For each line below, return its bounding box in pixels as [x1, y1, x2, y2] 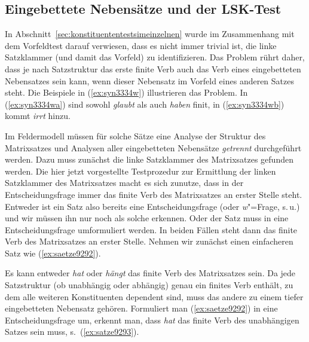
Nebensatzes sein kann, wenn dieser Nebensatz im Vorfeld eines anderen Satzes [5, 74, 294, 87]
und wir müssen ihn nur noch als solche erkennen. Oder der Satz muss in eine [5, 212, 289, 224]
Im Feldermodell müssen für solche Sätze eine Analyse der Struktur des [5, 129, 266, 142]
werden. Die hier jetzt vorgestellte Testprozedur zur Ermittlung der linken [5, 164, 276, 177]
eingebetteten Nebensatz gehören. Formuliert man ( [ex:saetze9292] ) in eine [5, 302, 278, 314]
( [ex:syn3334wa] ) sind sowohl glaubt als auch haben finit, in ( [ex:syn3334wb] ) [5, 97, 284, 110]
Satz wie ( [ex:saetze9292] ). [5, 246, 101, 259]
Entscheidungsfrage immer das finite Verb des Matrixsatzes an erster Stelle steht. [5, 188, 302, 200]
